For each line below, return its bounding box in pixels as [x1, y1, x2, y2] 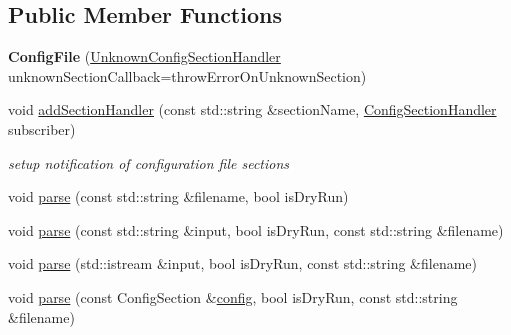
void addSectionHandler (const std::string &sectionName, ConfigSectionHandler [8, 99, 497, 120]
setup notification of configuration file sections [8, 152, 290, 173]
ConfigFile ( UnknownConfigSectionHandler [8, 46, 281, 67]
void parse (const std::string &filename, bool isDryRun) [8, 186, 349, 207]
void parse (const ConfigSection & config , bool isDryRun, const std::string [8, 286, 458, 307]
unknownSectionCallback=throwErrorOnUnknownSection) [8, 65, 367, 86]
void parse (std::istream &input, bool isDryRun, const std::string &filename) [8, 253, 477, 274]
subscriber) [8, 118, 76, 139]
